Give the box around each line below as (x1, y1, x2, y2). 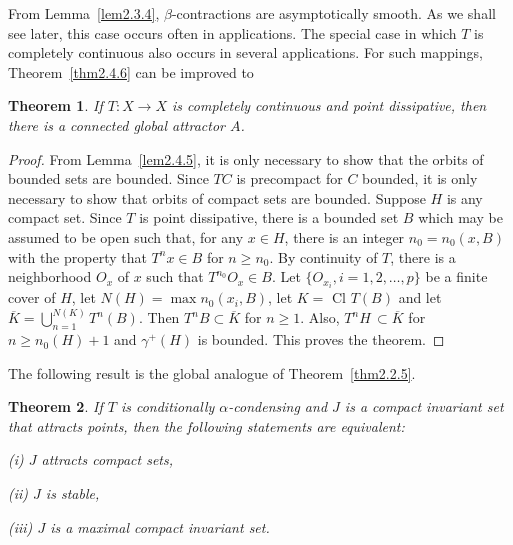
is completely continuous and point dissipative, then (172, 95, 487, 116)
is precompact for (236, 168, 343, 189)
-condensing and (228, 396, 328, 417)
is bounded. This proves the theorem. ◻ (197, 329, 445, 350)
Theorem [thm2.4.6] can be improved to (8, 61, 254, 82)
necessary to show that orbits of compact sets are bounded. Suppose (8, 187, 426, 208)
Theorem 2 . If (8, 396, 103, 417)
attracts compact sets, (41, 449, 174, 470)
